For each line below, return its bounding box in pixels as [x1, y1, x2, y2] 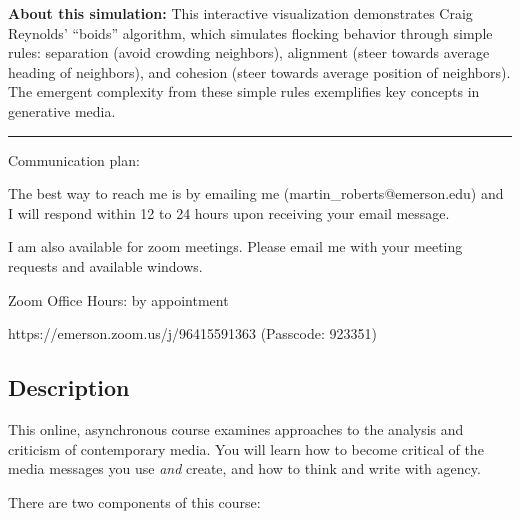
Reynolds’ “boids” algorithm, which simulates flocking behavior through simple [8, 22, 493, 43]
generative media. [8, 100, 116, 121]
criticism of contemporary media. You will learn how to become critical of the [8, 438, 484, 459]
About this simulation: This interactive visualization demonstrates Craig [8, 3, 473, 23]
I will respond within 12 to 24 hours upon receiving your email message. [8, 202, 450, 223]
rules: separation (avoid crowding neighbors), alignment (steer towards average [8, 42, 490, 63]
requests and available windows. [8, 255, 203, 276]
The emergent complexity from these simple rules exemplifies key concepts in [8, 81, 480, 102]
